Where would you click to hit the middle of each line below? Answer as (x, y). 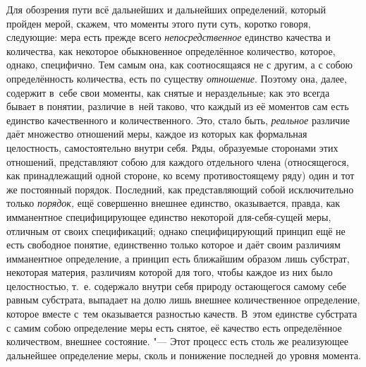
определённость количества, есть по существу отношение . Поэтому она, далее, (177, 78)
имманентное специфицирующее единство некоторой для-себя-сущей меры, (169, 216)
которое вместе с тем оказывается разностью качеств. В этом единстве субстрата (182, 314)
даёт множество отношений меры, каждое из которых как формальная (157, 134)
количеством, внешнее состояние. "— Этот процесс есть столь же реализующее (178, 341)
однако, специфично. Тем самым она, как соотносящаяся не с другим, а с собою (180, 65)
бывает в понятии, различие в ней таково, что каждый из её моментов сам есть (178, 106)
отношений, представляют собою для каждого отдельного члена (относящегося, (178, 161)
